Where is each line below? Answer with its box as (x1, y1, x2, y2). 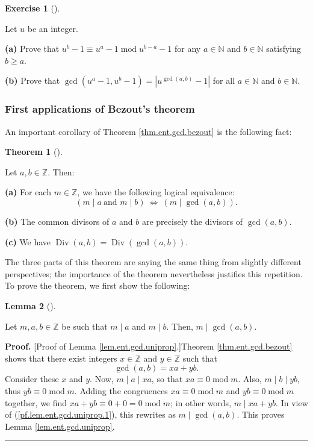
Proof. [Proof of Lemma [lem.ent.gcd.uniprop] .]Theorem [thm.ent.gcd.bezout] (5, 340, 293, 353)
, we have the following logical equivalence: (77, 186, 235, 198)
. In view (276, 396, 308, 409)
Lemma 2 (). (5, 299, 56, 312)
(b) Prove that (5, 74, 60, 87)
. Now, (90, 372, 114, 385)
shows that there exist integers (5, 351, 117, 364)
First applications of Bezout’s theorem (5, 101, 195, 116)
